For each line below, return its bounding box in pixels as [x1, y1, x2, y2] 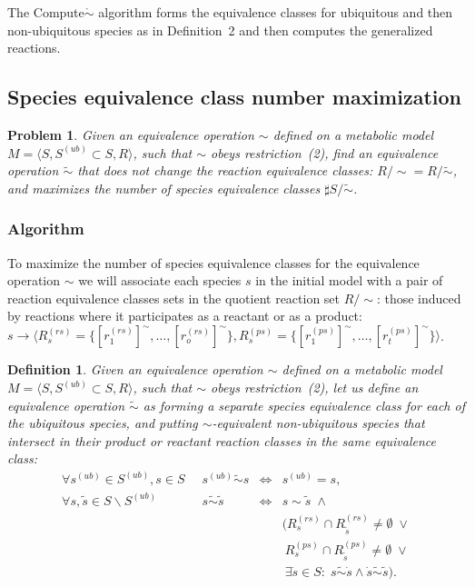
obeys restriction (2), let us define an [211, 378, 419, 397]
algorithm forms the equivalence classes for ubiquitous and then [98, 3, 453, 21]
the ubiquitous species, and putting [7, 413, 198, 433]
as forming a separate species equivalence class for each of [143, 395, 465, 414]
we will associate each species [78, 271, 242, 290]
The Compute [7, 3, 84, 21]
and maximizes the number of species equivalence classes [7, 178, 321, 197]
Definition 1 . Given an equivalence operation [7, 360, 263, 379]
